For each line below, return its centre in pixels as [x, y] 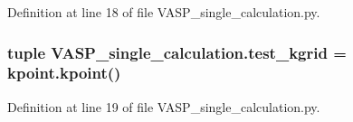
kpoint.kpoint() [64, 73]
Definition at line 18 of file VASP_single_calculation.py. [164, 12]
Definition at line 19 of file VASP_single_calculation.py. [164, 106]
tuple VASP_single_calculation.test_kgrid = [177, 52]
